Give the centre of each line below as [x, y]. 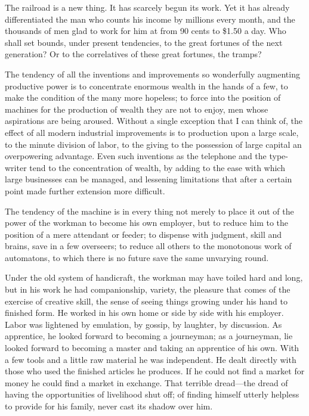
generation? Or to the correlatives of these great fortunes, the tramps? [133, 54]
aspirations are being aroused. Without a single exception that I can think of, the [154, 121]
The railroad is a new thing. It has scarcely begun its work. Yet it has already [147, 7]
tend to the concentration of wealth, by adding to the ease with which [157, 167]
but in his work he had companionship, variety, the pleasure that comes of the [148, 289]
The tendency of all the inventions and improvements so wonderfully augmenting [152, 74]
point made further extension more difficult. [85, 190]
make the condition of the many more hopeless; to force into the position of [143, 97]
